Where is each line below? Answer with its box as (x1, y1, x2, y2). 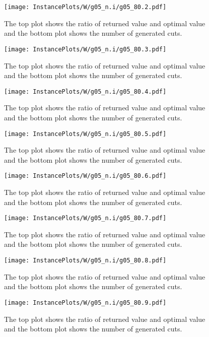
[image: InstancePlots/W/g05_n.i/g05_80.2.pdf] (4, 4, 167, 11)
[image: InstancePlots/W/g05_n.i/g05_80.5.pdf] (4, 130, 167, 138)
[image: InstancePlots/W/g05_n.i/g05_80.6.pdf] (4, 172, 167, 180)
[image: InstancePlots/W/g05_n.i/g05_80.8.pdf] (4, 257, 167, 264)
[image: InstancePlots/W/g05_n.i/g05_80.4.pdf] (4, 88, 167, 95)
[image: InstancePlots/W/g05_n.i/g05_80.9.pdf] (4, 299, 167, 306)
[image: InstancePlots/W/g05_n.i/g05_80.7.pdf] (4, 215, 167, 222)
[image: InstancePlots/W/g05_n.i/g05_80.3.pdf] (4, 45, 167, 53)
